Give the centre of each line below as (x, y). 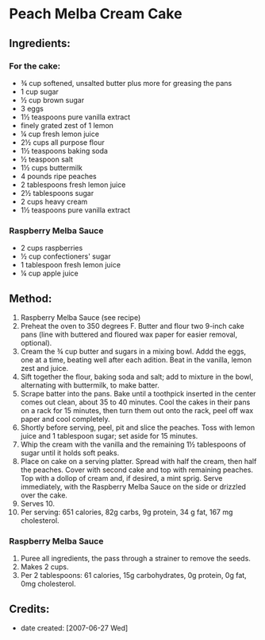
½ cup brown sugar (52, 100)
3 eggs (32, 108)
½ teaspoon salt (47, 159)
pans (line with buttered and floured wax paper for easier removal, (129, 334)
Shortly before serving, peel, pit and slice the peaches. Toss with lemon (138, 427)
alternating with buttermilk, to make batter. (90, 385)
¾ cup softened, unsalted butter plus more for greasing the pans (126, 83)
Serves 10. (37, 503)
